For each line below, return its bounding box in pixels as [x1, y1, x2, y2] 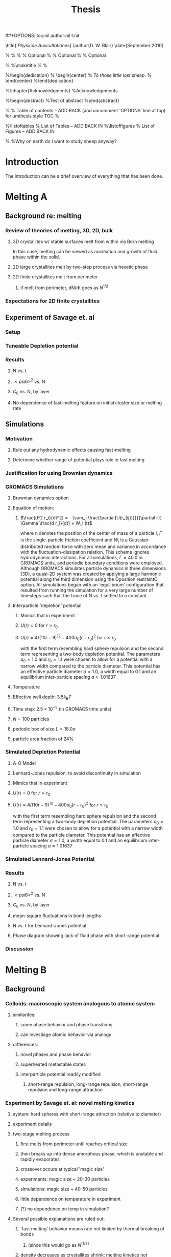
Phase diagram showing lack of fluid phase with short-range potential [12, 932, 159, 939]
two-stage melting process [12, 1131, 70, 1137]
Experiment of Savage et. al [5, 313, 94, 321]
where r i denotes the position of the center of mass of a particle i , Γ [20, 530, 162, 538]
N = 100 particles [12, 716, 50, 722]
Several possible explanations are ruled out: [12, 1216, 105, 1222]
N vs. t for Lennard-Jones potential [12, 923, 87, 929]
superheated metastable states [20, 1061, 86, 1067]
